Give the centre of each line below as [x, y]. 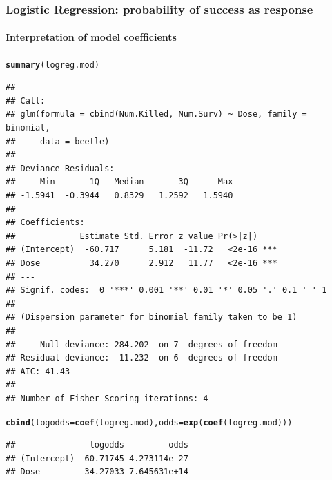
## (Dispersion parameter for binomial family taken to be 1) [152, 317]
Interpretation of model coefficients [91, 37]
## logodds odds [97, 445]
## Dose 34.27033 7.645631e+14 [97, 472]
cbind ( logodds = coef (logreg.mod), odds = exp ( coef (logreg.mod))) [149, 422]
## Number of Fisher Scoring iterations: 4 [107, 398]
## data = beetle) [58, 141]
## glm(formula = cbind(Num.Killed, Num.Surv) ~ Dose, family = [156, 114]
